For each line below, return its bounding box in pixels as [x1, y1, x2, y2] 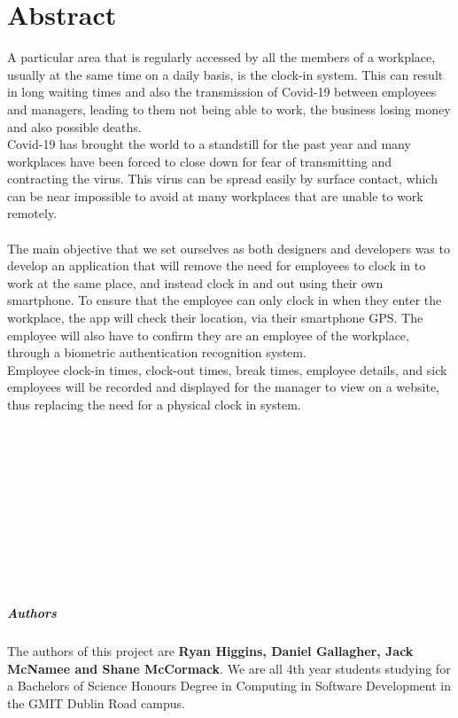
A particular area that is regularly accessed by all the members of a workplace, [7, 48, 436, 66]
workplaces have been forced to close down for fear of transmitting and [7, 152, 392, 170]
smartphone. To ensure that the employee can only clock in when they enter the [7, 291, 442, 309]
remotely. [7, 204, 58, 222]
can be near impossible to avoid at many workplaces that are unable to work [7, 186, 423, 205]
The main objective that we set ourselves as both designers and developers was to [7, 238, 450, 257]
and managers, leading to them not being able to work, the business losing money [7, 99, 451, 118]
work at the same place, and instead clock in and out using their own [7, 273, 384, 292]
